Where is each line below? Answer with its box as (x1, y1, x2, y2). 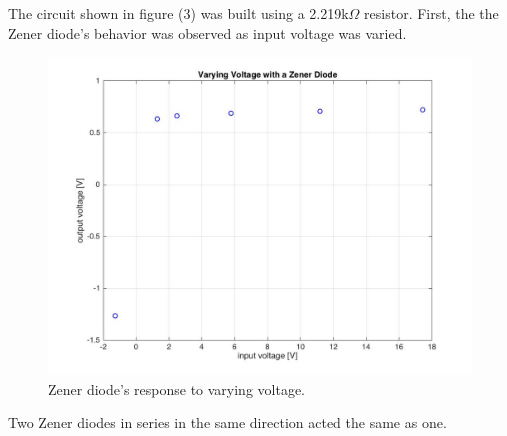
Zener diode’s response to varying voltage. (48, 378, 306, 399)
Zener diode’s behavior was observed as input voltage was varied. (8, 22, 407, 43)
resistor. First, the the (364, 3, 499, 23)
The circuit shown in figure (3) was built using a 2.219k (8, 3, 349, 23)
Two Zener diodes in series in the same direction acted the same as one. (8, 412, 447, 433)
